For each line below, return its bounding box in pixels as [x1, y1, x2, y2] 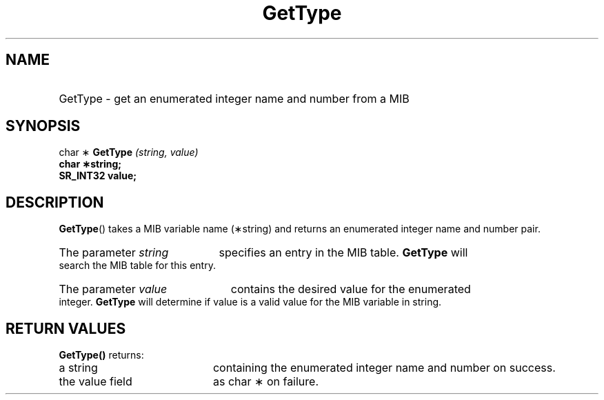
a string [59, 361, 98, 375]
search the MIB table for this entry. [59, 259, 216, 272]
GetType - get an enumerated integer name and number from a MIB [59, 91, 410, 106]
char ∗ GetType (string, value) [59, 146, 199, 159]
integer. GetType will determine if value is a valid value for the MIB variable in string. [59, 296, 442, 308]
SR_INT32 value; [59, 170, 137, 182]
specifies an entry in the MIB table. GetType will [219, 246, 468, 260]
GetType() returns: [59, 349, 144, 361]
